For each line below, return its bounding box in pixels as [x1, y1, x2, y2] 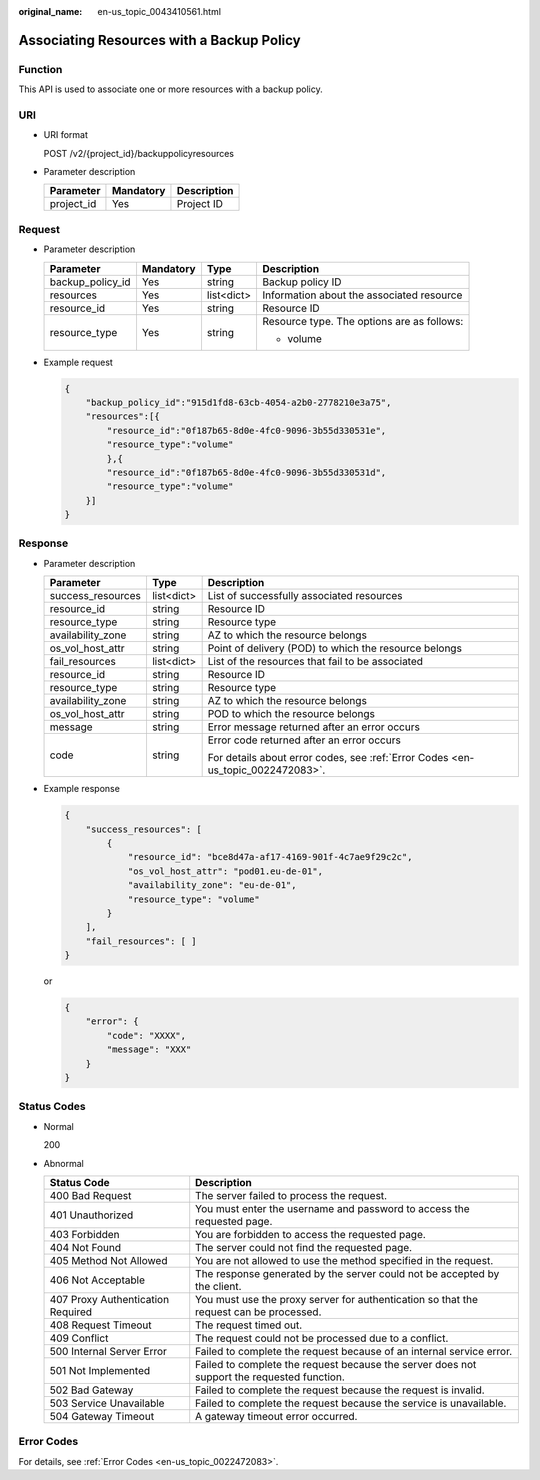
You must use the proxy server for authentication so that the [195, 1292, 479, 1306]
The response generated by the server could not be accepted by [195, 1266, 500, 1280]
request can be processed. [195, 1305, 322, 1319]
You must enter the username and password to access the [195, 1201, 470, 1215]
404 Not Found [49, 1240, 122, 1254]
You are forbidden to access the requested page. [195, 1227, 427, 1241]
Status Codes [18, 1100, 86, 1114]
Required [49, 1305, 93, 1319]
